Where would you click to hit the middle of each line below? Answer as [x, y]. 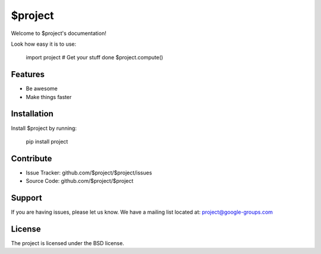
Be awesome [42, 88]
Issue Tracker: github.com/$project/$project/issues [89, 173]
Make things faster [49, 97]
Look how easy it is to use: [44, 44]
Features [28, 74]
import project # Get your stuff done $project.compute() [95, 58]
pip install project [47, 141]
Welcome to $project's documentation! [59, 33]
